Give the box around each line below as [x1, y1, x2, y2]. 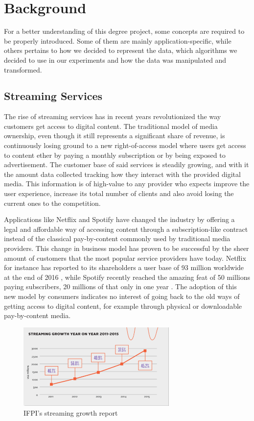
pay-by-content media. [4, 310, 71, 321]
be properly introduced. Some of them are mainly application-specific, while [4, 35, 231, 46]
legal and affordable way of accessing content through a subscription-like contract [4, 223, 248, 234]
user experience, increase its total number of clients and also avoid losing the [4, 188, 234, 198]
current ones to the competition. [4, 198, 101, 208]
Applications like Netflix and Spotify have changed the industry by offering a [4, 214, 235, 224]
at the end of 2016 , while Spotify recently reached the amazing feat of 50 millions [4, 272, 250, 282]
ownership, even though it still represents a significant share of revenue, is [4, 130, 225, 141]
